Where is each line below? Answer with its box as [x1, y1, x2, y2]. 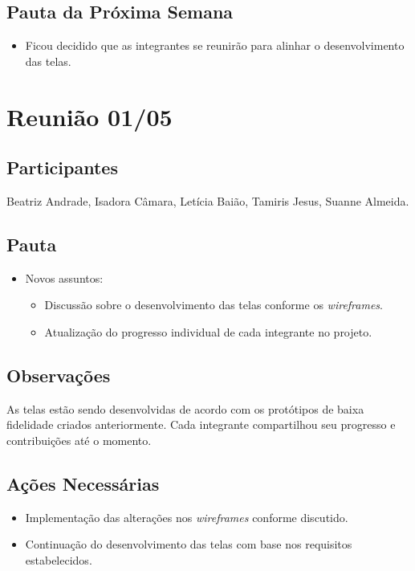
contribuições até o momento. [6, 431, 152, 448]
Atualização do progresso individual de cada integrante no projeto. [44, 323, 372, 340]
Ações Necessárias [6, 471, 160, 496]
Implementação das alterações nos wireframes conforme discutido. [25, 508, 348, 525]
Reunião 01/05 [6, 100, 173, 133]
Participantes [6, 155, 118, 180]
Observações [6, 362, 111, 387]
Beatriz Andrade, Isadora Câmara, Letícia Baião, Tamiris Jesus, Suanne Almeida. [6, 192, 409, 209]
